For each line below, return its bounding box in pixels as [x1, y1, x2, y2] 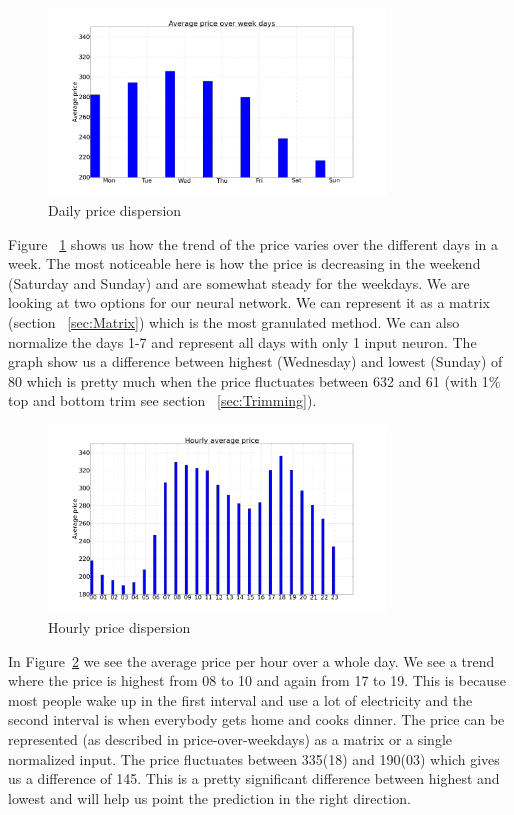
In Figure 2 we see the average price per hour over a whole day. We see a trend [8, 650, 495, 671]
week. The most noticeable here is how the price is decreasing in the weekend [8, 253, 481, 274]
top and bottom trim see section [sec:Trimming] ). [8, 390, 317, 411]
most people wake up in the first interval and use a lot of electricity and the [8, 689, 473, 710]
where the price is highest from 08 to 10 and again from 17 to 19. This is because [8, 670, 506, 691]
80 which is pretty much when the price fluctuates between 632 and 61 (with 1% [8, 370, 501, 391]
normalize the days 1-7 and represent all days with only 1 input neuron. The [8, 331, 477, 352]
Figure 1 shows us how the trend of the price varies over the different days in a [8, 233, 498, 254]
